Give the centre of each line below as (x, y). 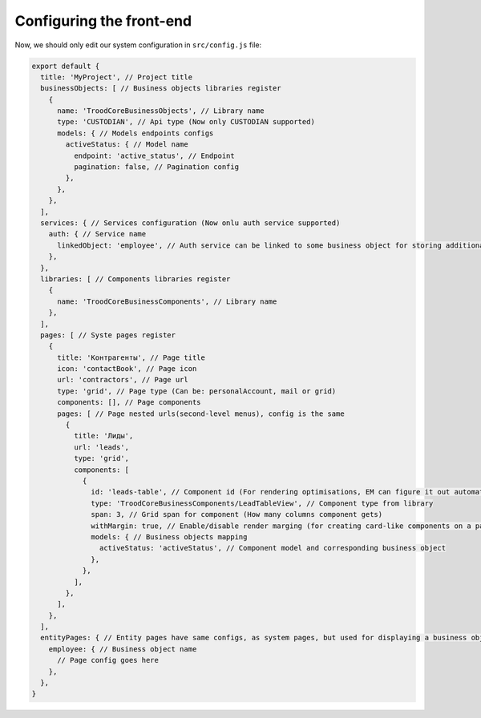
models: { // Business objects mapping (169, 536)
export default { (66, 66)
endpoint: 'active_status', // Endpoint (154, 155)
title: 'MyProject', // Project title (116, 77)
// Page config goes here (108, 660)
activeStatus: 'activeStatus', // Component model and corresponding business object (273, 548)
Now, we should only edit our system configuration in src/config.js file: (138, 45)
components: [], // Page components (129, 402)
